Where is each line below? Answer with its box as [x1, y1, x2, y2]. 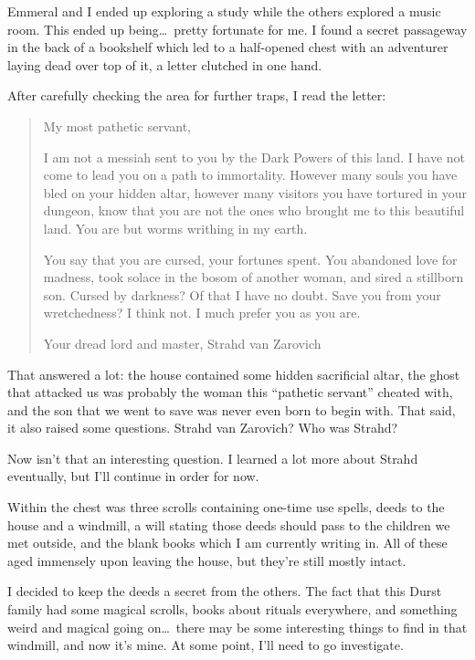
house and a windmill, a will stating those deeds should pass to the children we [7, 515, 450, 534]
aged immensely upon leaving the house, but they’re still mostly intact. [7, 550, 406, 570]
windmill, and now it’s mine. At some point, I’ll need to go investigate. [7, 635, 404, 655]
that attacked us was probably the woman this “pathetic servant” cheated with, [7, 382, 453, 402]
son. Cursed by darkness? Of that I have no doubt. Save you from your [43, 285, 441, 304]
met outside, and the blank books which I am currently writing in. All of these [7, 533, 448, 552]
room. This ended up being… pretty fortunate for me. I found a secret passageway [7, 19, 468, 38]
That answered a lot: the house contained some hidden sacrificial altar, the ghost [7, 364, 460, 383]
